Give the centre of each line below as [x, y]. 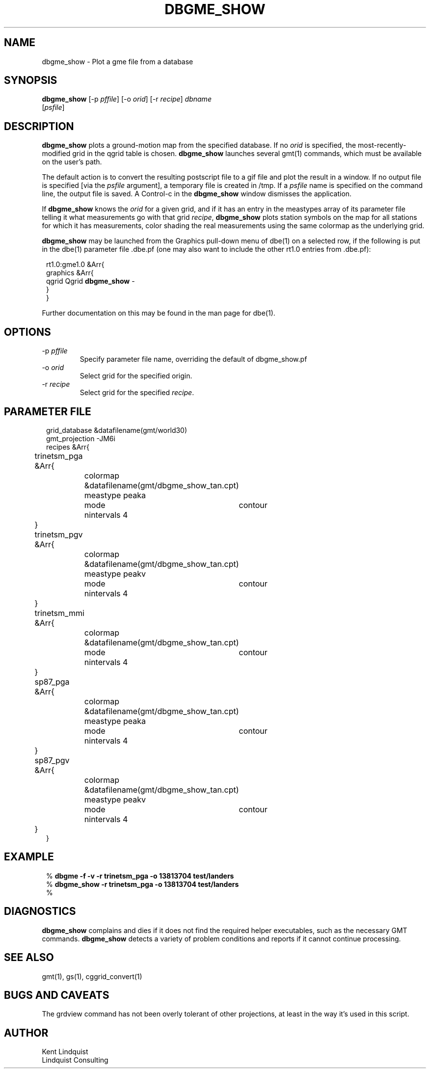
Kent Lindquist [65, 1052]
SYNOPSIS [31, 80]
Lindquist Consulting [75, 1060]
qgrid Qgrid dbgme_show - [91, 281]
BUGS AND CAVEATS [57, 995]
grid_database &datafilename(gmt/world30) [117, 430]
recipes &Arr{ [68, 447]
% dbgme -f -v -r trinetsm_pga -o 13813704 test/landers [140, 876]
